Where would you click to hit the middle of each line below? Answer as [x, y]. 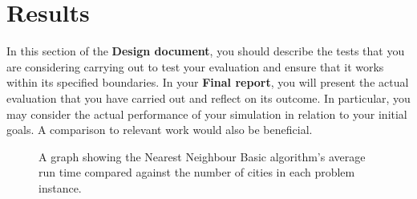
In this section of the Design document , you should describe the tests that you [206, 51]
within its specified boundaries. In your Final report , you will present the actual [208, 82]
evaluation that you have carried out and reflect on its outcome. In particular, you [208, 97]
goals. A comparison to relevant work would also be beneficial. [160, 130]
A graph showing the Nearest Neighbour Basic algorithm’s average [202, 156]
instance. [60, 187]
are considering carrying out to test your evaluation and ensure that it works [195, 66]
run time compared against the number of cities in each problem [197, 172]
